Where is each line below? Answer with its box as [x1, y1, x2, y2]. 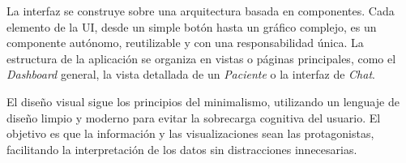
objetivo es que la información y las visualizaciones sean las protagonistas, [6, 125, 374, 142]
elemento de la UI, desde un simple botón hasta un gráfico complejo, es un [6, 18, 377, 35]
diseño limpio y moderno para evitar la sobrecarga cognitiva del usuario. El [6, 109, 381, 126]
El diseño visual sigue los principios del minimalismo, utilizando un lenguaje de [6, 92, 400, 109]
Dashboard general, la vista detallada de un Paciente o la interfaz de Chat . [6, 66, 375, 83]
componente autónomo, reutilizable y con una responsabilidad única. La [6, 34, 364, 51]
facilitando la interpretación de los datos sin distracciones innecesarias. [6, 140, 357, 157]
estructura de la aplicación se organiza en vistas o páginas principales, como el [6, 49, 396, 66]
